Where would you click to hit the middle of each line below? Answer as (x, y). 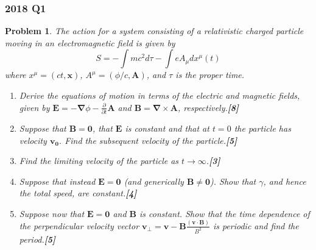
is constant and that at (167, 128)
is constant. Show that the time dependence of (225, 213)
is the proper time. (210, 75)
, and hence (285, 181)
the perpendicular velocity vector (79, 225)
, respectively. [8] (209, 107)
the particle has (262, 128)
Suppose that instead (57, 181)
